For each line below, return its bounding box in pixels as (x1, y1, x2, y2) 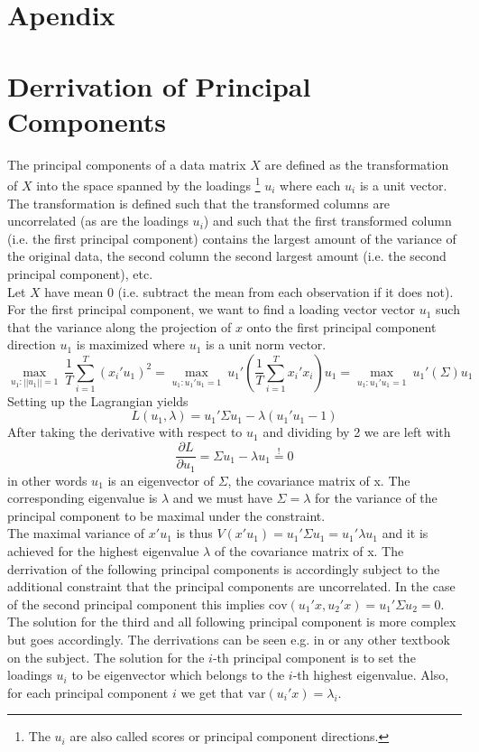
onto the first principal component (246, 317, 437, 336)
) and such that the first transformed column (203, 211, 452, 230)
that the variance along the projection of (7, 317, 232, 336)
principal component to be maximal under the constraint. (7, 506, 326, 525)
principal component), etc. (7, 264, 153, 283)
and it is (382, 524, 428, 543)
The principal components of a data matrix (7, 154, 246, 173)
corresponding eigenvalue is (7, 488, 158, 507)
